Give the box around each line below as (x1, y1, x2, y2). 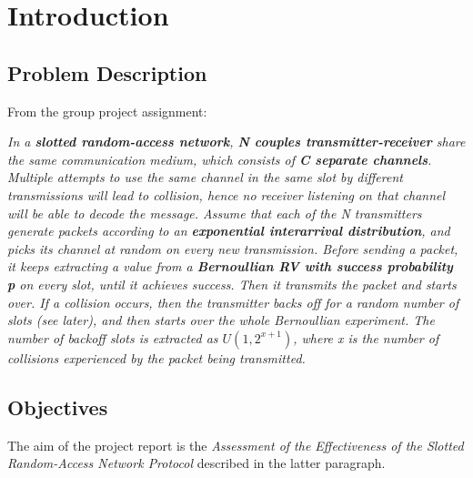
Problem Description (7, 58, 207, 86)
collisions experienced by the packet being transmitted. (7, 348, 306, 367)
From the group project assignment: (7, 101, 207, 120)
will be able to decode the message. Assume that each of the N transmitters (7, 203, 422, 222)
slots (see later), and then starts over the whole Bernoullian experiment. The (7, 310, 435, 330)
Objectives (7, 392, 108, 421)
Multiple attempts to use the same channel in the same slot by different (7, 168, 403, 187)
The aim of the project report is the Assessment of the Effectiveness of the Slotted (7, 435, 464, 454)
